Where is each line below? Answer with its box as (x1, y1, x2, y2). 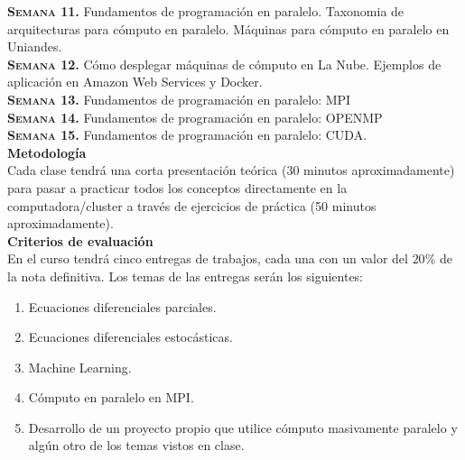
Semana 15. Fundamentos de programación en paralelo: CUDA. (7, 125, 367, 144)
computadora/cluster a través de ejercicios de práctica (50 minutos (7, 196, 377, 215)
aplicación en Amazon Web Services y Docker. (7, 72, 263, 91)
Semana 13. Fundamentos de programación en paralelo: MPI (7, 89, 351, 108)
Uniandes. (7, 37, 62, 56)
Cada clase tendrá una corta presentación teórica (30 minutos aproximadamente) (7, 161, 455, 179)
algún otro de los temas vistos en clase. (28, 436, 245, 455)
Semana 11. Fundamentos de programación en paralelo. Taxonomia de (7, 2, 405, 20)
